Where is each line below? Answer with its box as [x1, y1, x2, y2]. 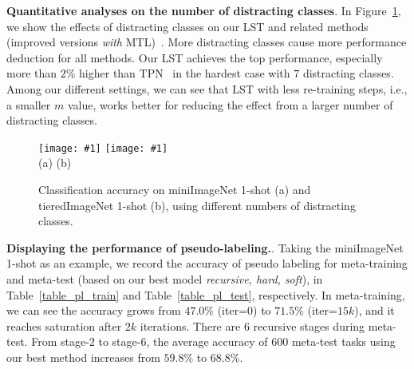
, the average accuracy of [146, 333, 268, 350]
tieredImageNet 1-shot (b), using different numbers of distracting [38, 196, 356, 213]
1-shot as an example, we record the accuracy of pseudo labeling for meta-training [6, 255, 408, 272]
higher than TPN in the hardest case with [79, 65, 290, 81]
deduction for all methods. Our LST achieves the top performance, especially [6, 49, 383, 65]
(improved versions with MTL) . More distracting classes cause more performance [6, 34, 407, 50]
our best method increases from [6, 348, 160, 365]
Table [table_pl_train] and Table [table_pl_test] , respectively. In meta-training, [6, 286, 405, 303]
